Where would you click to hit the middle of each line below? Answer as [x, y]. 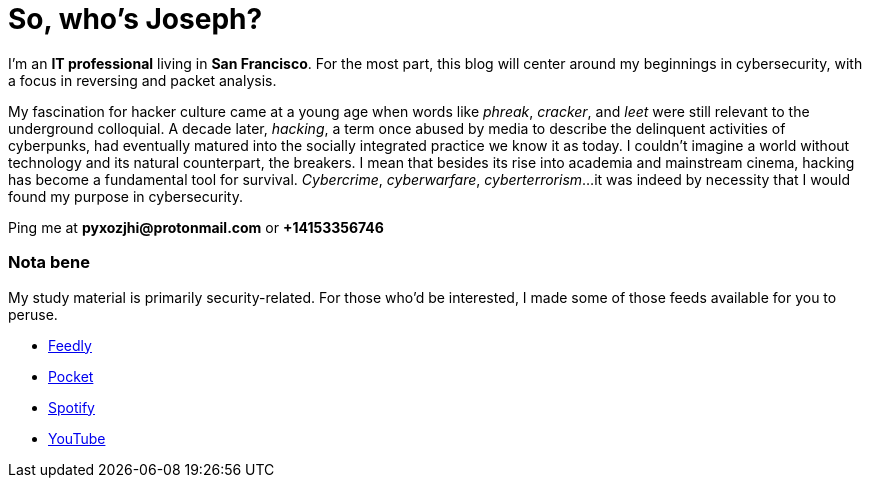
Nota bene [49, 262]
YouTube [77, 438]
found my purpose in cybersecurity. [125, 196]
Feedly [70, 345]
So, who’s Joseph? [135, 19]
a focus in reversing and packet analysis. [142, 80]
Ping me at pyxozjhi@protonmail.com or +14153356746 [196, 227]
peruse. [33, 314]
